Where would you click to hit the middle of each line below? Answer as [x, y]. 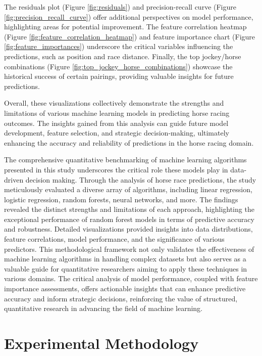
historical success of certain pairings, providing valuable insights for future [119, 76]
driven [14, 179]
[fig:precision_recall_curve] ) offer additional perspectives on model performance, [129, 16]
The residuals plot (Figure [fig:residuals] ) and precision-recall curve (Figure [120, 7]
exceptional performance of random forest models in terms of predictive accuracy [129, 219]
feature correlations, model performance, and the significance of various [114, 239]
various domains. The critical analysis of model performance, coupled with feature [131, 278]
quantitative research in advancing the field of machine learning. [103, 308]
